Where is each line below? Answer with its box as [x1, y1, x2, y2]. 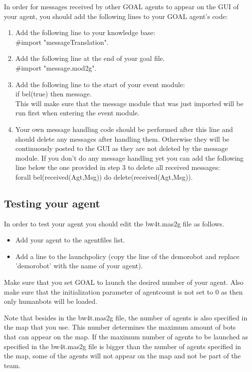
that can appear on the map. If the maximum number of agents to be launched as [4, 332, 248, 342]
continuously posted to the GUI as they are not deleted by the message [15, 143, 228, 153]
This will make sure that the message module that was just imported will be [15, 98, 244, 108]
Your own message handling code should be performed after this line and [15, 124, 233, 134]
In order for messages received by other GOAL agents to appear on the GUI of [4, 1, 239, 11]
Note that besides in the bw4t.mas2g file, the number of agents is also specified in [4, 312, 248, 322]
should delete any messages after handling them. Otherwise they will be [15, 133, 230, 144]
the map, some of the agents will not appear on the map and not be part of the [4, 351, 241, 361]
